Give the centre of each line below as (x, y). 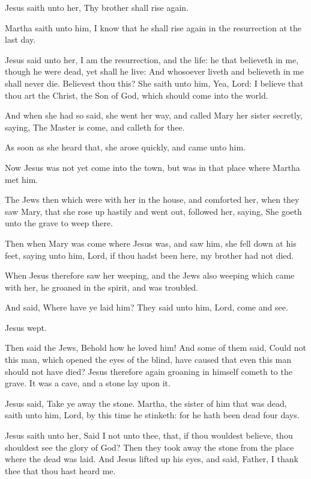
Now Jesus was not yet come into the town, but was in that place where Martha (152, 167)
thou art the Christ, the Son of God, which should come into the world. (137, 95)
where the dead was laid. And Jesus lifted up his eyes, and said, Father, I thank (152, 459)
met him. (22, 179)
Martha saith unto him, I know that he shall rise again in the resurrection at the (153, 27)
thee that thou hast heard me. (60, 470)
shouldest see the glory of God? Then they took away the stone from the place (149, 447)
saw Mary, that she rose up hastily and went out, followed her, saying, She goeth (153, 211)
